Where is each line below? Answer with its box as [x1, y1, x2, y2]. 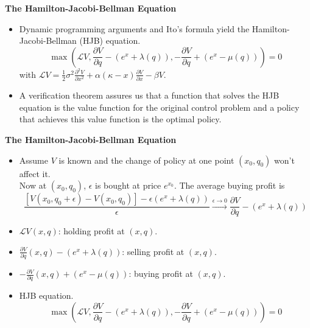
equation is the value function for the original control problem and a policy [19, 100, 300, 113]
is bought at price [95, 179, 161, 192]
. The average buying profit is [174, 179, 285, 192]
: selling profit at [122, 245, 185, 257]
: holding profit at [58, 225, 125, 237]
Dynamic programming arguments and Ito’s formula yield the [19, 22, 250, 35]
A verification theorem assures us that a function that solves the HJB [19, 89, 280, 102]
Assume [19, 153, 48, 166]
